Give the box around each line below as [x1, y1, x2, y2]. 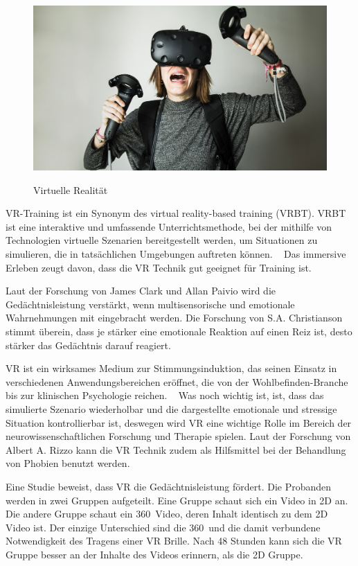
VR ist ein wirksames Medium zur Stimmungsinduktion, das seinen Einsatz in [6, 361, 337, 375]
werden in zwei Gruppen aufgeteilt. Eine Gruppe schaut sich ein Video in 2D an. [6, 493, 348, 507]
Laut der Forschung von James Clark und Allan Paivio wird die [6, 283, 276, 298]
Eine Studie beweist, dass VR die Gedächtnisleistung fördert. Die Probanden [6, 479, 332, 493]
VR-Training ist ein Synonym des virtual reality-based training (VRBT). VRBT [6, 206, 346, 220]
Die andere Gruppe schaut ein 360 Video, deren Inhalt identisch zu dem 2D [6, 506, 328, 521]
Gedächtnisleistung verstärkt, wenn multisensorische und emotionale [6, 297, 295, 311]
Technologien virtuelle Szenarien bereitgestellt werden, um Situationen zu [6, 233, 318, 247]
